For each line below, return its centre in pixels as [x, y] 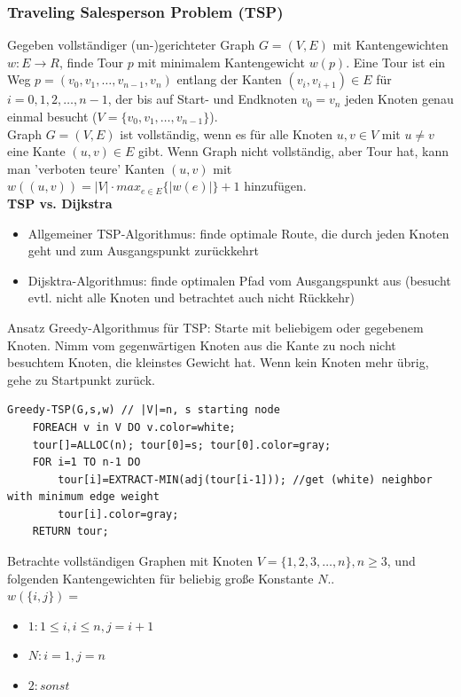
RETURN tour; [70, 532]
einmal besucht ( [52, 116]
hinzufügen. [275, 186]
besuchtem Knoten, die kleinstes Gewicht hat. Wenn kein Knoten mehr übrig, [218, 362]
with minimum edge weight [83, 497]
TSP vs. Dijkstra [60, 203]
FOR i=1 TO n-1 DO [86, 462]
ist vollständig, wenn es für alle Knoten [227, 133]
